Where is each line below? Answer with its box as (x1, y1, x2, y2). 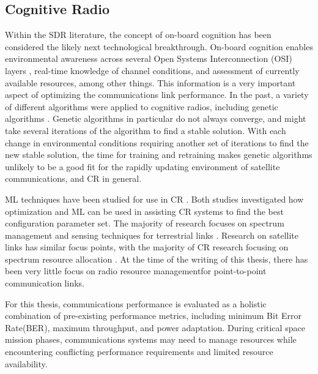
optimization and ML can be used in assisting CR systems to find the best (5, 204, 284, 217)
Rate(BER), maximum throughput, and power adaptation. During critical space (5, 321, 305, 334)
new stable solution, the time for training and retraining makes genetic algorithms (5, 148, 312, 161)
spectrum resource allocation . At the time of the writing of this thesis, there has (5, 252, 308, 265)
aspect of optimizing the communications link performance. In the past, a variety (5, 88, 309, 101)
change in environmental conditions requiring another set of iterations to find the (5, 136, 309, 149)
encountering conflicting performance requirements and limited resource (5, 345, 273, 358)
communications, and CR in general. (5, 172, 142, 185)
